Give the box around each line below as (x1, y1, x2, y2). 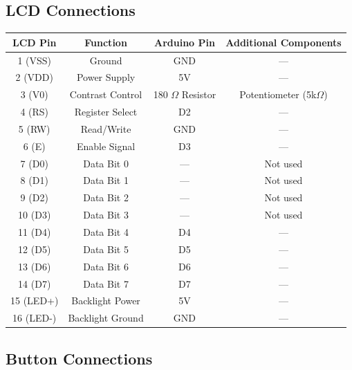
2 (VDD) (15, 70, 53, 84)
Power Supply (76, 70, 136, 84)
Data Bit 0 (83, 156, 129, 170)
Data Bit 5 (83, 241, 129, 256)
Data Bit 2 (83, 190, 129, 205)
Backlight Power (71, 293, 140, 308)
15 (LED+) (10, 293, 59, 308)
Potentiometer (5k (239, 87, 317, 102)
